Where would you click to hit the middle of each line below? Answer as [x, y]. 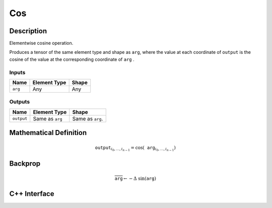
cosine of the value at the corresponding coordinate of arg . [72, 59]
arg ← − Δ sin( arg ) [135, 178]
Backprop [25, 164]
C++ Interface [32, 194]
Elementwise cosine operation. [41, 43]
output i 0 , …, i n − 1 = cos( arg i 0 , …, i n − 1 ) [135, 148]
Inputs [17, 72]
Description [28, 31]
